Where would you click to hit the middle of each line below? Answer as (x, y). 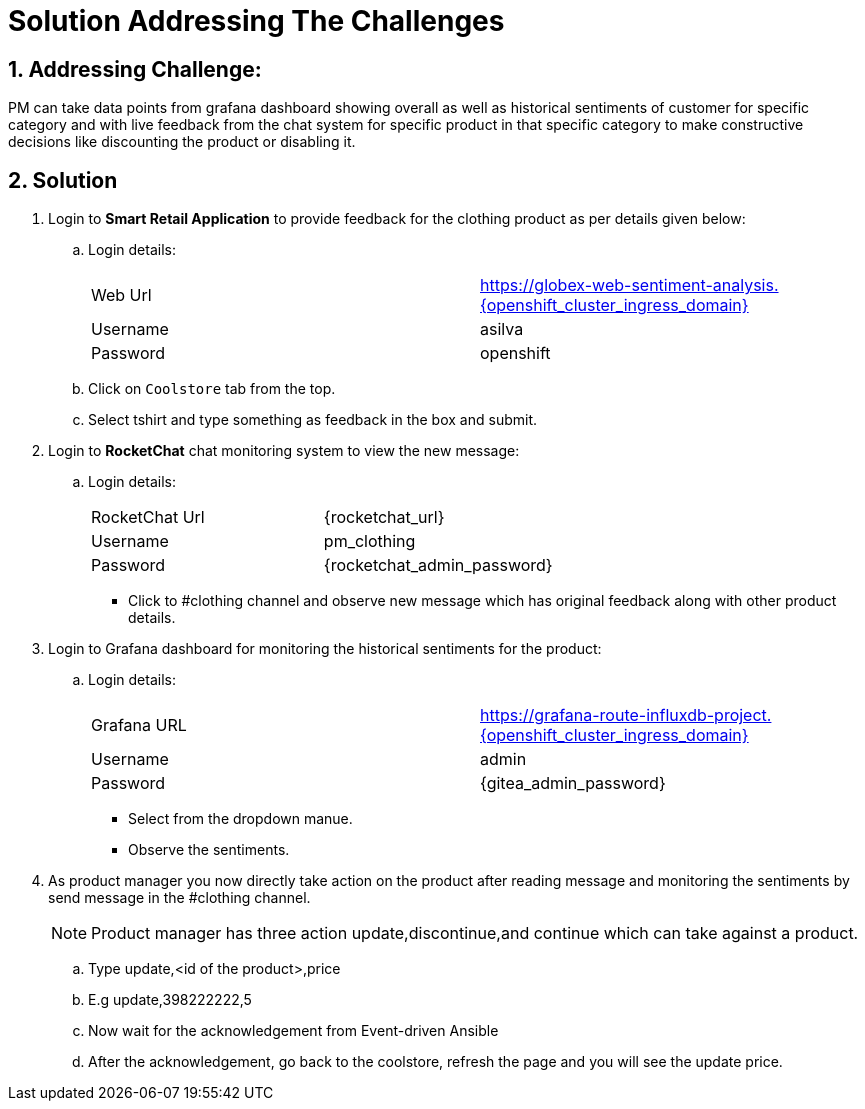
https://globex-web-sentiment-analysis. (629, 285)
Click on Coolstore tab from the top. (212, 389)
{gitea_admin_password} (573, 783)
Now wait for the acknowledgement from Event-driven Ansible (293, 1031)
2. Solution (63, 180)
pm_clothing (369, 541)
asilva (502, 329)
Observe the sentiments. (209, 850)
